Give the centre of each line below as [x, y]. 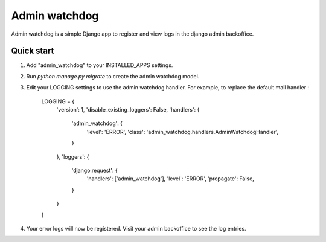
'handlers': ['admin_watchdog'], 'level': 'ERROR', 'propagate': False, [171, 179]
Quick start [33, 51]
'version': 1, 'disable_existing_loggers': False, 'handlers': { [128, 110]
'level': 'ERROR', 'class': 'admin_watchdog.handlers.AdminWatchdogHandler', [183, 132]
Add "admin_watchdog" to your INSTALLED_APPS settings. [100, 65]
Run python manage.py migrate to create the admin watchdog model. [113, 76]
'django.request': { [94, 170]
